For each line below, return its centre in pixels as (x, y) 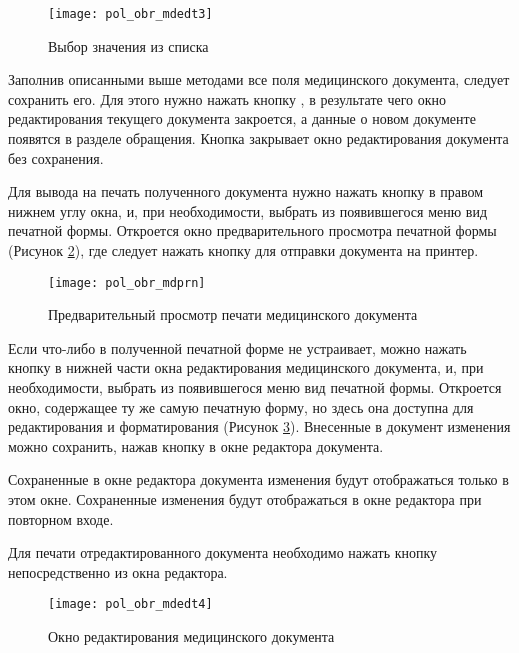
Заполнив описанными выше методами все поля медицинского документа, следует (259, 79)
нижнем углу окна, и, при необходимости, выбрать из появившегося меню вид (248, 210)
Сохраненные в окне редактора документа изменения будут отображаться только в (258, 479)
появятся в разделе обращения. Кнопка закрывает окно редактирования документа (258, 138)
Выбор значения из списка (128, 45)
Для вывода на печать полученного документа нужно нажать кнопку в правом (246, 191)
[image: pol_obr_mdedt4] (130, 604)
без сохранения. (56, 157)
